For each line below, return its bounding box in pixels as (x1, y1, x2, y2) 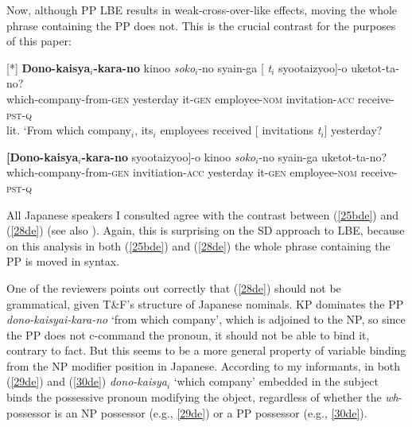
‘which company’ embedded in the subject (173, 373, 379, 390)
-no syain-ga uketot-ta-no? (258, 148, 387, 165)
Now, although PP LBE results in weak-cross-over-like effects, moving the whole (6, 2, 398, 17)
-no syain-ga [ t (198, 59, 272, 76)
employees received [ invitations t (160, 122, 321, 138)
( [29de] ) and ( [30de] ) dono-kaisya (6, 373, 167, 390)
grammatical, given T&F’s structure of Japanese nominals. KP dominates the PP (6, 295, 404, 312)
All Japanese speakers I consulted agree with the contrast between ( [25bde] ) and (6, 206, 399, 223)
